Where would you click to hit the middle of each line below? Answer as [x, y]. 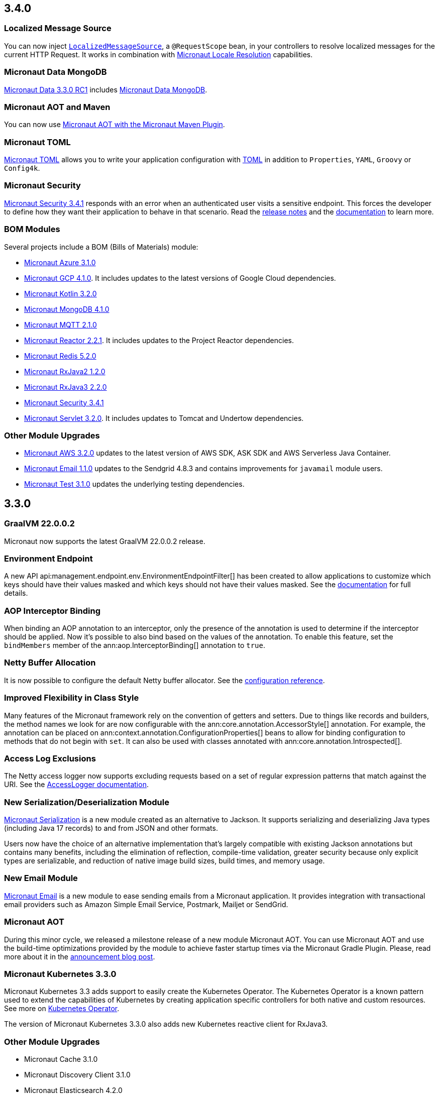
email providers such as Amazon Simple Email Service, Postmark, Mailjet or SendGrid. [146, 904]
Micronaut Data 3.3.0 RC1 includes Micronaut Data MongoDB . [106, 89]
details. [16, 593]
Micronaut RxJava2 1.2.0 [65, 371]
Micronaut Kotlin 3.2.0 [61, 293]
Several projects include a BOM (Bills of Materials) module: [101, 247]
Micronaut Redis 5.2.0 [60, 356]
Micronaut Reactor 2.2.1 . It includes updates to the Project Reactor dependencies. [159, 340]
